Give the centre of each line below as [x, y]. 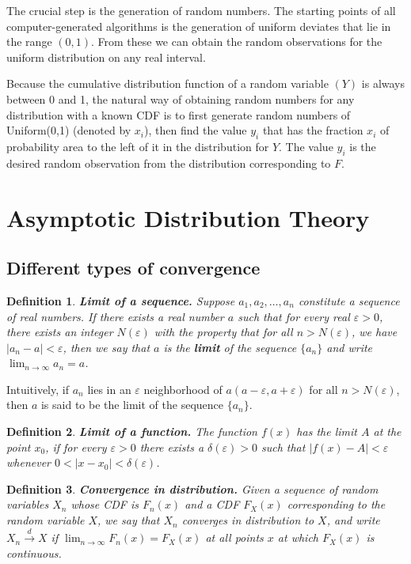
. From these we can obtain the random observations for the [236, 42]
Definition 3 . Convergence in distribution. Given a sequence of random [192, 488]
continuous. [34, 553]
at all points [234, 538]
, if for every [76, 447]
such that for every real [294, 316]
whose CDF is [105, 504]
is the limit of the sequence [230, 347]
